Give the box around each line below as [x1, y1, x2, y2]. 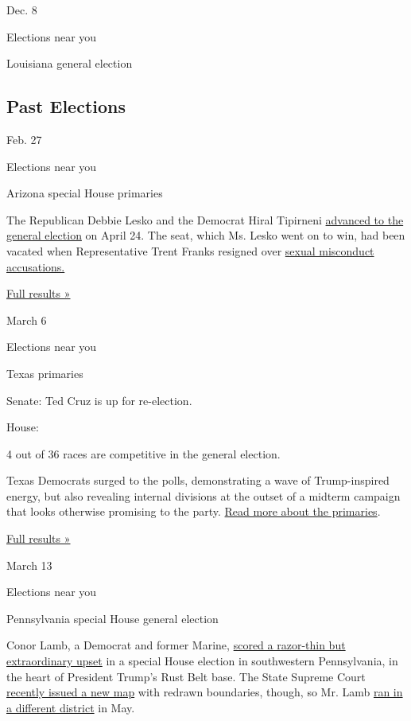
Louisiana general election [6, 55, 133, 72]
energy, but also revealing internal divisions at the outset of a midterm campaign [6, 487, 401, 504]
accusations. [6, 258, 65, 275]
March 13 [6, 556, 52, 573]
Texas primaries [6, 364, 83, 381]
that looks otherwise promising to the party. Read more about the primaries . [6, 503, 381, 520]
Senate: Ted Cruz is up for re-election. [6, 392, 192, 408]
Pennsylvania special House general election [6, 610, 219, 626]
